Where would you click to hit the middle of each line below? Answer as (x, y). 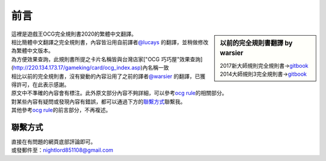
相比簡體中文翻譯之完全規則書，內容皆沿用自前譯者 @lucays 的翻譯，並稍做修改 (110, 42)
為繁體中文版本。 (32, 51)
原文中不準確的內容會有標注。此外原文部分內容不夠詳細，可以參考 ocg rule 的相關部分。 (119, 93)
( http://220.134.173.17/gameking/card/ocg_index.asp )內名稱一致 (90, 68)
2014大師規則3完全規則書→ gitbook (264, 74)
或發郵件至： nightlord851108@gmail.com (62, 150)
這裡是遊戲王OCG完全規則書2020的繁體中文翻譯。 (74, 34)
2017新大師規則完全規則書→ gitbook (264, 65)
